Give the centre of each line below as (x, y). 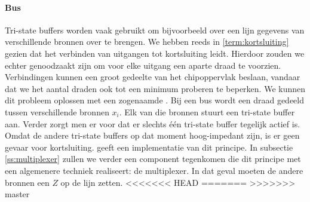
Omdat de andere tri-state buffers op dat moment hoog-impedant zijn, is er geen (152, 135)
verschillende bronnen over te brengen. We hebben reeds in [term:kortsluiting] (147, 42)
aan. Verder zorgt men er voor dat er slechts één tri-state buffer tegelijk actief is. (153, 123)
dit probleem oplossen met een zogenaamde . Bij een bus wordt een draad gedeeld (154, 100)
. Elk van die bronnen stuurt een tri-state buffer (207, 111)
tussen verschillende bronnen (57, 111)
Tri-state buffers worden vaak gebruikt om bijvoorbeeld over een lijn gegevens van (155, 30)
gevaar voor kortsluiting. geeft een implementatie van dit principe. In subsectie (149, 147)
